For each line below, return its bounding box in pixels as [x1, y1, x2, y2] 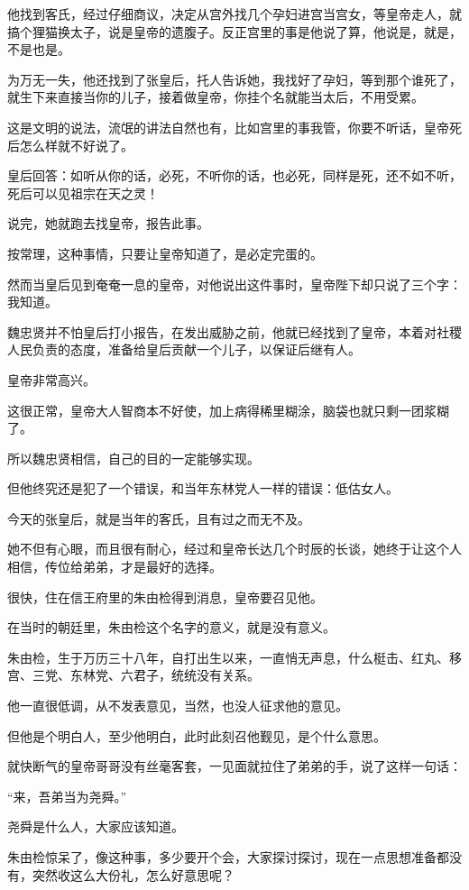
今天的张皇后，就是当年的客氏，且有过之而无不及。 [7, 509, 310, 528]
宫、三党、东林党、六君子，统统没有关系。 [7, 665, 260, 684]
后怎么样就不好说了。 [7, 135, 133, 154]
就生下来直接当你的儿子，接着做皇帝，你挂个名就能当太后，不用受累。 [7, 87, 424, 106]
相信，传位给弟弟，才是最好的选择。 [7, 557, 222, 576]
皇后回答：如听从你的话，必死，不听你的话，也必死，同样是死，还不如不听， [7, 166, 462, 185]
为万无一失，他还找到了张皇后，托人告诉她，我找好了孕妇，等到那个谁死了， [7, 69, 462, 88]
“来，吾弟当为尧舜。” [7, 786, 127, 805]
